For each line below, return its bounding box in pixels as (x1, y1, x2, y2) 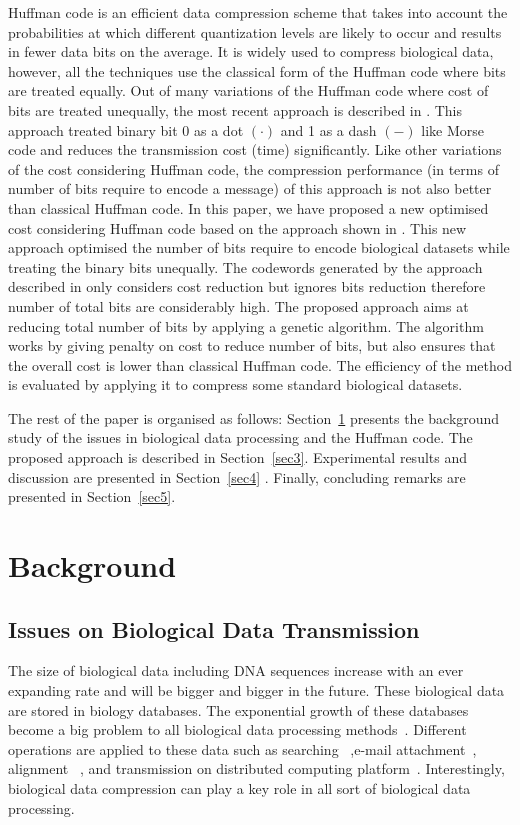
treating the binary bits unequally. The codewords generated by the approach (8, 256, 483, 277)
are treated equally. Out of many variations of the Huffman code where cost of (8, 80, 489, 101)
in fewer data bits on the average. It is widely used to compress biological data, (8, 41, 494, 62)
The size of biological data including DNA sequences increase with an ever (8, 660, 464, 681)
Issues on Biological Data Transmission (8, 613, 420, 644)
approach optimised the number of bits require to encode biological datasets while (8, 237, 510, 258)
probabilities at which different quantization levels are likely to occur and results (8, 21, 502, 42)
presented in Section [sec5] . (8, 486, 176, 507)
